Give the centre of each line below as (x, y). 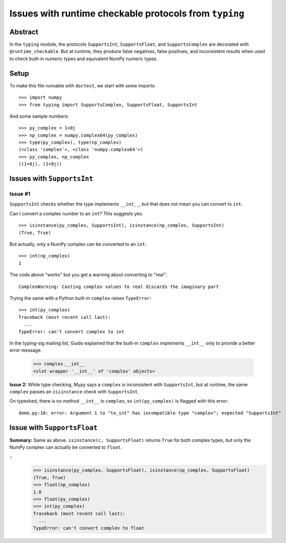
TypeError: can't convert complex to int (71, 331)
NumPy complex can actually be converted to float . (66, 447)
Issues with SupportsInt (51, 179)
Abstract (24, 32)
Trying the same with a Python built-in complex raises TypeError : (80, 298)
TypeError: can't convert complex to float (89, 528)
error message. (26, 350)
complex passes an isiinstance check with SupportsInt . (74, 392)
